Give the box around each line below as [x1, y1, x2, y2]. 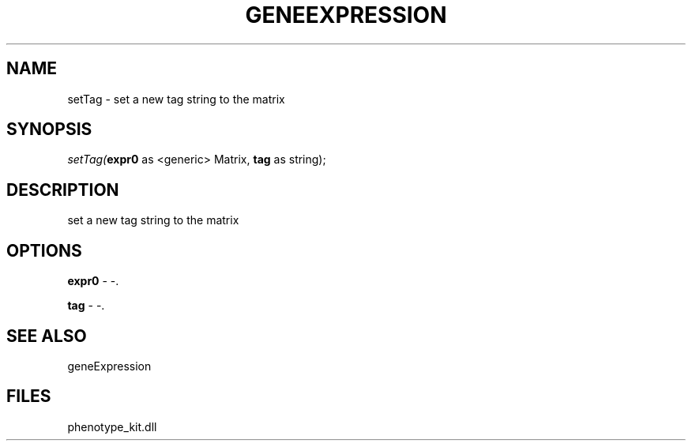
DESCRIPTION [6, 179, 119, 200]
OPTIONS [6, 240, 82, 261]
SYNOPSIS [6, 119, 92, 140]
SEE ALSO [6, 325, 87, 346]
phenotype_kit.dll [67, 419, 157, 434]
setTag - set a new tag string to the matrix [67, 92, 285, 106]
